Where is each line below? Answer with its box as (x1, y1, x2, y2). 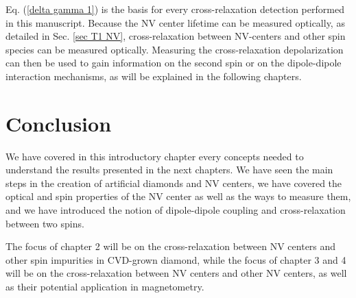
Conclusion (5, 109, 112, 137)
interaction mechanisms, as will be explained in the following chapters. (5, 69, 302, 83)
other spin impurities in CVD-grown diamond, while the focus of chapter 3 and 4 (5, 252, 346, 266)
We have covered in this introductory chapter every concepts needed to (5, 149, 304, 163)
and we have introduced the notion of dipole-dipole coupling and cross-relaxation (5, 203, 346, 217)
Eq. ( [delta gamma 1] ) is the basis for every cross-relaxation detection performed (5, 2, 344, 16)
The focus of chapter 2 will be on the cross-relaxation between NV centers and (5, 239, 336, 253)
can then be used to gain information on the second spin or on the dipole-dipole (5, 55, 342, 70)
